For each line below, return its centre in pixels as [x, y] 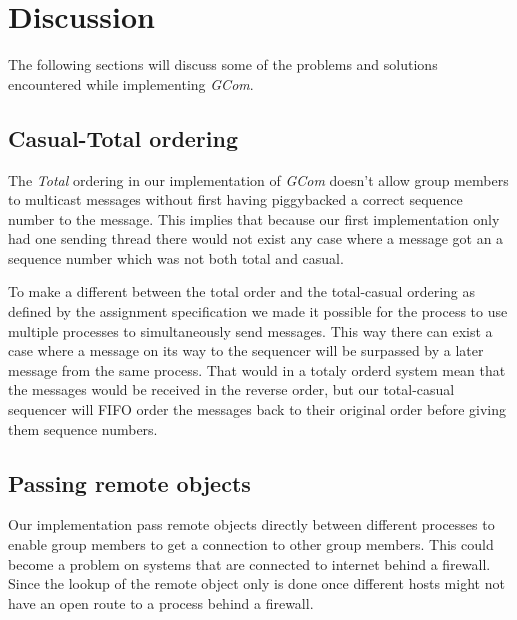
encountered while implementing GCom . [131, 83]
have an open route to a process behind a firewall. [161, 602]
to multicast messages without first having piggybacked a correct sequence [235, 199]
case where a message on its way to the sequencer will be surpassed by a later [246, 350]
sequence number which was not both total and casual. [176, 257]
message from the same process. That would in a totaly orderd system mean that [257, 369]
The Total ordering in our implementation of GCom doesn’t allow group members [258, 179]
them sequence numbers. [83, 428]
